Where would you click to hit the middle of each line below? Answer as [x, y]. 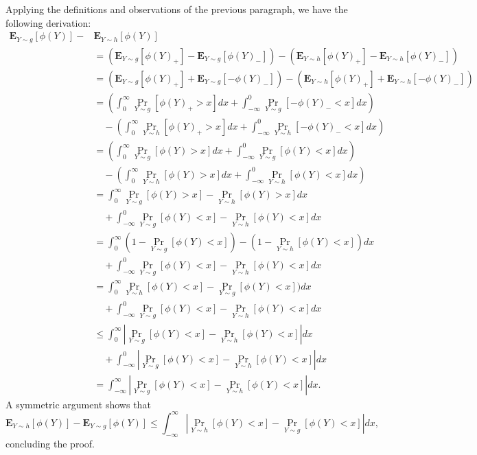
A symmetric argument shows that [78, 404]
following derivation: [48, 22]
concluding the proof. [50, 443]
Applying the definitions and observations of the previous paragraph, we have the [177, 9]
